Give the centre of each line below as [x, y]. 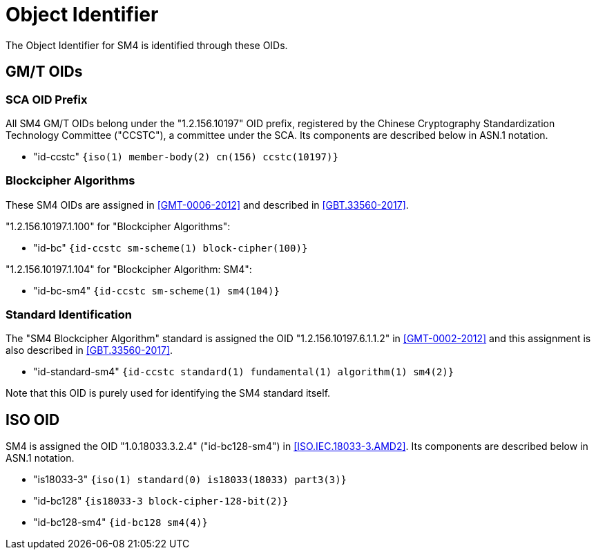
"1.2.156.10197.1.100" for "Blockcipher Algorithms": [118, 226]
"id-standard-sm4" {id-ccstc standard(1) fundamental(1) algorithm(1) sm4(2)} [244, 372]
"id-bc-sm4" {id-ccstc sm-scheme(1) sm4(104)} [156, 290]
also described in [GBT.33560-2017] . [89, 350]
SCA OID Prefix [47, 99]
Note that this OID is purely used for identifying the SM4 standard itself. [168, 393]
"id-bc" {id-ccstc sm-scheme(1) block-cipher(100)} [171, 247]
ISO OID [33, 420]
